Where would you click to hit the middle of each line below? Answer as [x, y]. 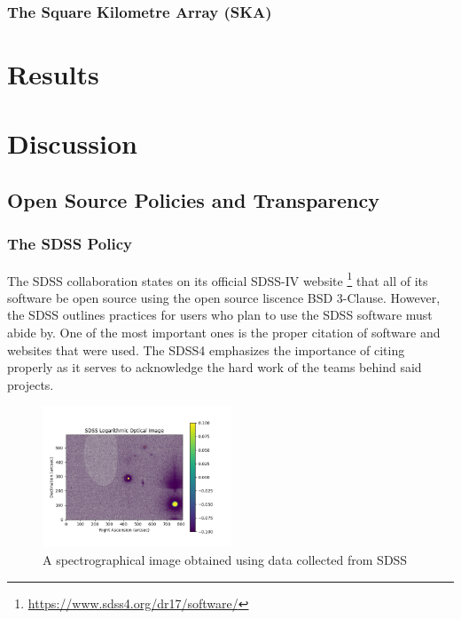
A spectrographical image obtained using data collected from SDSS [225, 559]
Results [53, 74]
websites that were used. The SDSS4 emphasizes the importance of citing [206, 349]
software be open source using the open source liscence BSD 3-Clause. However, [224, 297]
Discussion [72, 143]
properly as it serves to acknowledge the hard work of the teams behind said [215, 367]
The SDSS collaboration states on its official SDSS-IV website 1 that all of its [218, 279]
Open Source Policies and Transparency [193, 199]
